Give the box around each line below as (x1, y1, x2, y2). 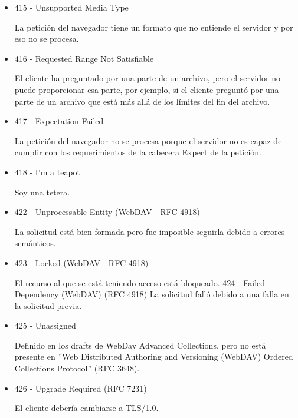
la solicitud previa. (14, 299, 82, 311)
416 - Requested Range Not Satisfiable (14, 52, 154, 64)
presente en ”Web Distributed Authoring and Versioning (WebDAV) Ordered (14, 350, 293, 363)
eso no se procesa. (14, 32, 79, 45)
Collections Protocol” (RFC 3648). (14, 362, 140, 374)
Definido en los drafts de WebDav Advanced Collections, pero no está (14, 339, 266, 351)
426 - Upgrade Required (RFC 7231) (14, 381, 147, 394)
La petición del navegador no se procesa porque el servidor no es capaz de (14, 134, 282, 147)
